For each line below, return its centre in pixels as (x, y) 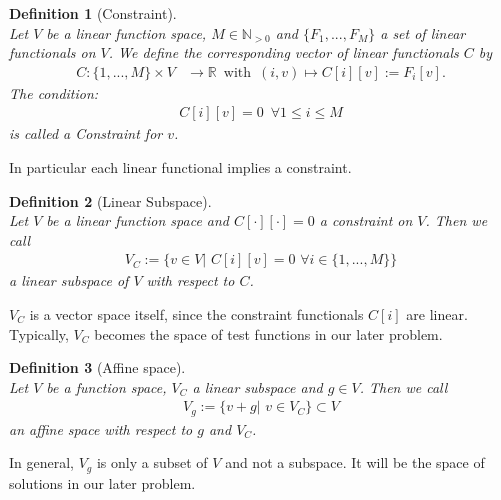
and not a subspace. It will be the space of (355, 462)
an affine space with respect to (101, 428)
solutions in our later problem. (102, 482)
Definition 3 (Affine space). (97, 367)
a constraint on (366, 220)
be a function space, (106, 386)
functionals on (52, 52)
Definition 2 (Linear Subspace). (110, 200)
